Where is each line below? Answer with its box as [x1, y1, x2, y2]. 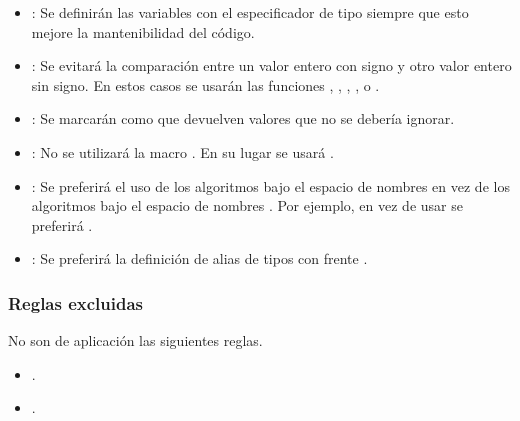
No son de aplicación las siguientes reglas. [8, 330, 263, 351]
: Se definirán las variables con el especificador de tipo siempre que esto [31, 2, 469, 22]
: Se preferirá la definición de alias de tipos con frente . [31, 248, 368, 269]
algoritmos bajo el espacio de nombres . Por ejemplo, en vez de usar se [31, 195, 463, 216]
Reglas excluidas [8, 290, 144, 315]
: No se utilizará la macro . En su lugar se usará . [31, 141, 334, 162]
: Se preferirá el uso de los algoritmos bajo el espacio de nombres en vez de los [31, 175, 510, 196]
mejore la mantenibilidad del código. [31, 21, 255, 42]
